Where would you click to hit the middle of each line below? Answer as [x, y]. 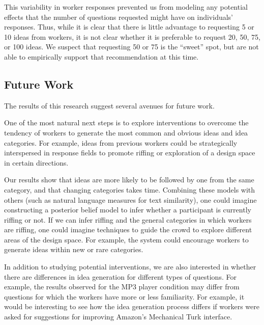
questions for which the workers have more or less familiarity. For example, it [124, 296]
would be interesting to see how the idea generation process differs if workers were [132, 306]
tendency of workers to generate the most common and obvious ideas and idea [126, 132]
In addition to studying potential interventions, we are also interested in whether [130, 267]
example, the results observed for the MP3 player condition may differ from [122, 287]
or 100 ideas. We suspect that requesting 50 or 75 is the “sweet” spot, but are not [131, 47]
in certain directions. [36, 162]
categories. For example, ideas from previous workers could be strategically [121, 142]
